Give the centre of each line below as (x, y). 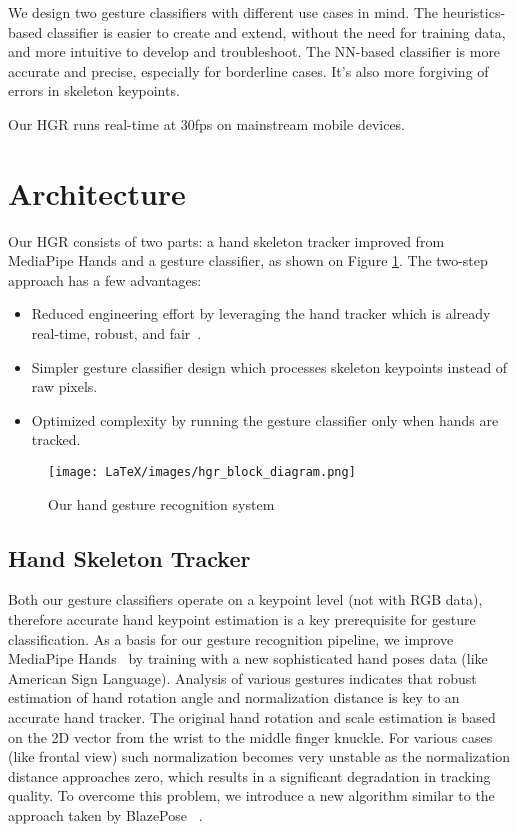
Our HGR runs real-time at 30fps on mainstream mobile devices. (207, 123)
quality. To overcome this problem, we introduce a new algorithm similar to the (251, 795)
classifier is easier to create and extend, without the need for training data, (276, 31)
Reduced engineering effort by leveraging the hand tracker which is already (261, 313)
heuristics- (474, 12)
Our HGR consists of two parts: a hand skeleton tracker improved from (226, 240)
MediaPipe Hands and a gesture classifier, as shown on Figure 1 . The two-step (248, 260)
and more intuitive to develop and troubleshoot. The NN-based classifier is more (254, 51)
